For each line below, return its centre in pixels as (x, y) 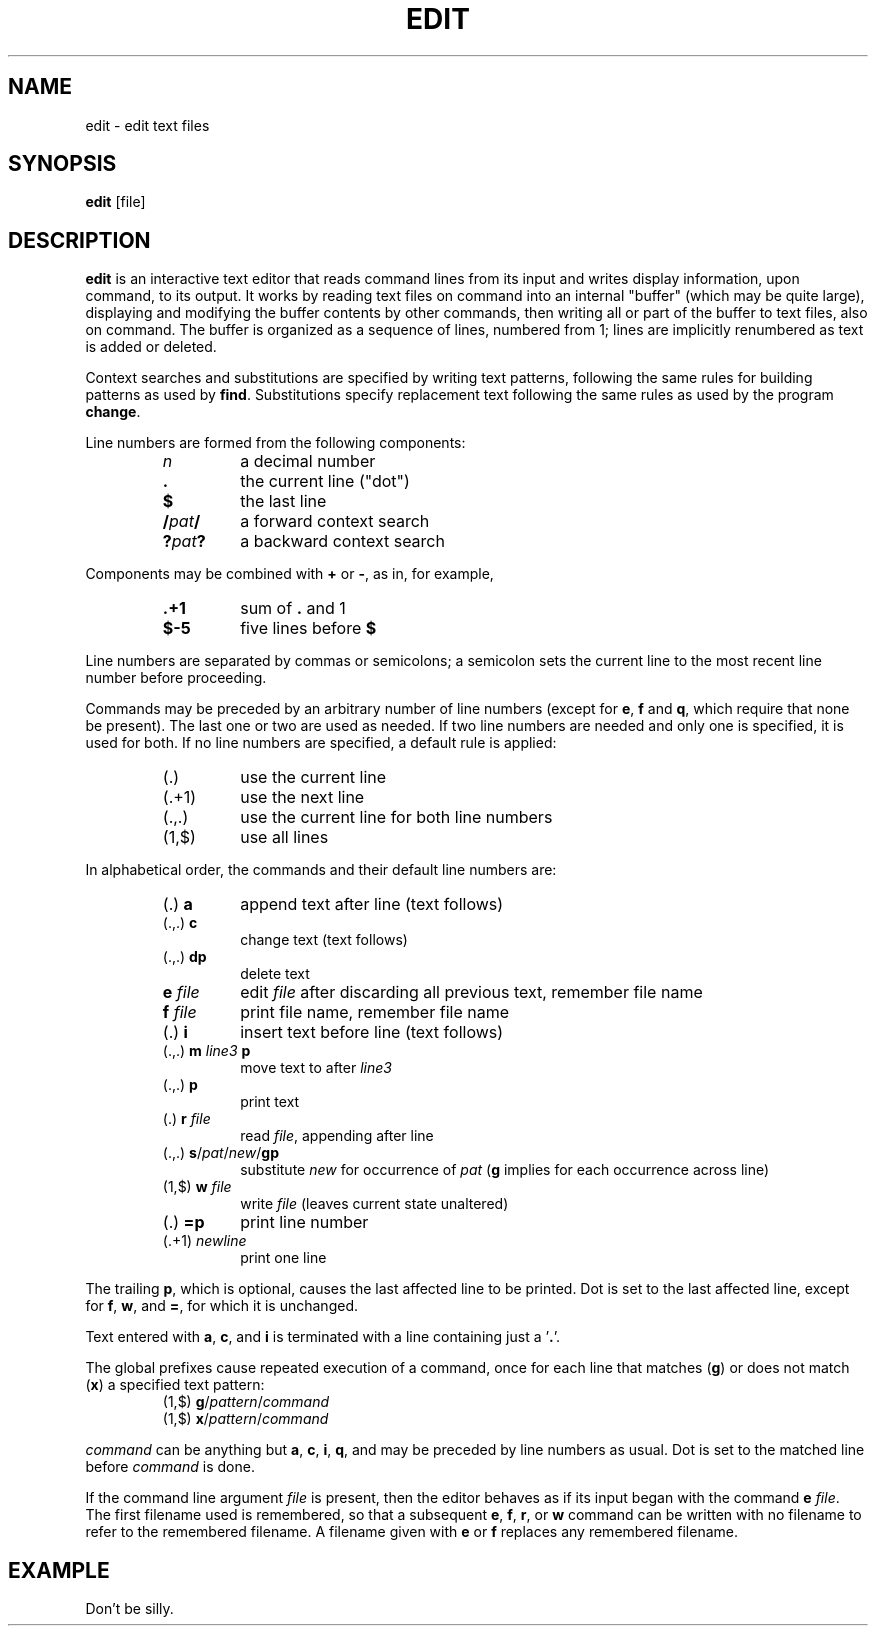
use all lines (284, 837)
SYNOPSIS (62, 164)
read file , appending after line (337, 1136)
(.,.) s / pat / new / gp (221, 1153)
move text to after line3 (316, 1068)
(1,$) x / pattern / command (245, 1419)
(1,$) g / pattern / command (246, 1402)
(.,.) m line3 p (206, 1051)
